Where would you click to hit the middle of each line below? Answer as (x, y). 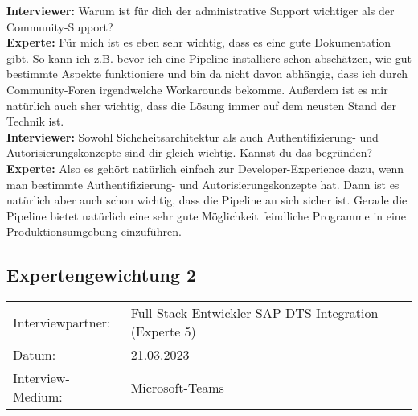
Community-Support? (60, 26)
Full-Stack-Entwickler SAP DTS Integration (254, 313)
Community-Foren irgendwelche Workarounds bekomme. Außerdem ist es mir (197, 89)
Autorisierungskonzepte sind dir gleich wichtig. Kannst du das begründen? (190, 152)
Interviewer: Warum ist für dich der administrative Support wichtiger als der (201, 10)
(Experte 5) (163, 332)
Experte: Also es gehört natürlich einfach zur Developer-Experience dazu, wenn (205, 168)
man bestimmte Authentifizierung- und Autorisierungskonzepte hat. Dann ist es (203, 184)
